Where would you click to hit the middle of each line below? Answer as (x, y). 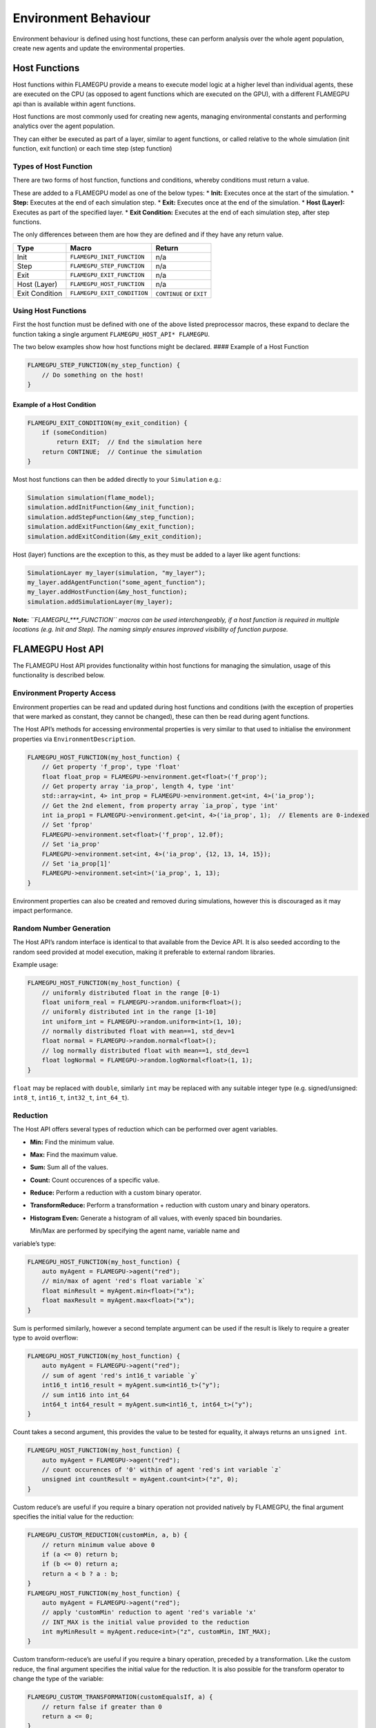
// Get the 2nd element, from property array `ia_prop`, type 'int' (160, 806)
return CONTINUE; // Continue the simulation (122, 452)
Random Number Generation (62, 928)
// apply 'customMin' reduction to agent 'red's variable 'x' (149, 1613)
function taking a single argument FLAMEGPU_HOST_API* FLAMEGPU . (111, 334)
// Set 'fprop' (67, 825)
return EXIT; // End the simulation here (129, 442)
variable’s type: (34, 1243)
